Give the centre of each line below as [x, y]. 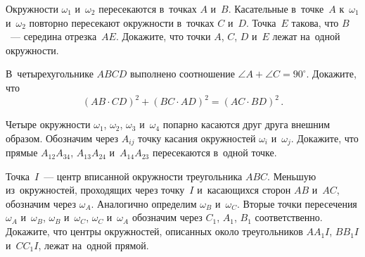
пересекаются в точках [148, 8]
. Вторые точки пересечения [297, 203]
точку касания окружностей [197, 138]
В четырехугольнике [50, 74]
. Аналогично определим [144, 203]
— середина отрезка [53, 36]
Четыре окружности [48, 124]
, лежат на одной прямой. [94, 245]
